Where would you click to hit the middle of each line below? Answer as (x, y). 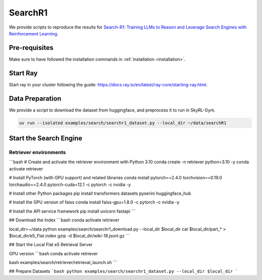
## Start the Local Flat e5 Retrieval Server (51, 245)
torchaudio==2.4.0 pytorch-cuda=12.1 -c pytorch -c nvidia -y (70, 185)
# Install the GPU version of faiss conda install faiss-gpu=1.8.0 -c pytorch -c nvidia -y (94, 202)
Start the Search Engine (46, 138)
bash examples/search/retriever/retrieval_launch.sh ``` (63, 263)
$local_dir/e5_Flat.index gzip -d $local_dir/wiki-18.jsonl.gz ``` (70, 235)
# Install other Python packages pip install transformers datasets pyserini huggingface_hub (100, 193)
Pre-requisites (31, 48)
